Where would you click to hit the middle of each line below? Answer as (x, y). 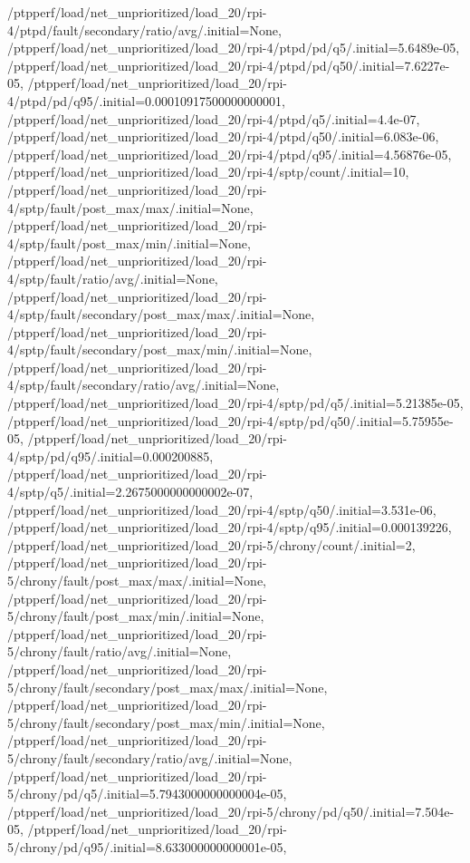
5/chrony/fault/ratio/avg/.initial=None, (120, 651)
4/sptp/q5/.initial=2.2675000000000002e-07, (130, 492)
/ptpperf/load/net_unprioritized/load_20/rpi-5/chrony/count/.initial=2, (211, 544)
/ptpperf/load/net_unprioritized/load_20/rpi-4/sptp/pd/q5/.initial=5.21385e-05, (235, 403)
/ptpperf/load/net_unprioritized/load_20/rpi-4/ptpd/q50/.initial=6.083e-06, (223, 136)
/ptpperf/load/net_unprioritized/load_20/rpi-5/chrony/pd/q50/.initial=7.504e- (231, 811)
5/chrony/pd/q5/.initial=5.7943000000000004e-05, (147, 794)
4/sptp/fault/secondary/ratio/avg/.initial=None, (144, 385)
